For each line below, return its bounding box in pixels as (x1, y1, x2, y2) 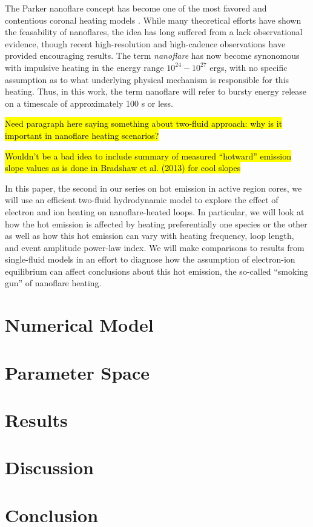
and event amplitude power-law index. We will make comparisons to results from (5, 241, 305, 253)
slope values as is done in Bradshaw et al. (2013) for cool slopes (5, 161, 241, 174)
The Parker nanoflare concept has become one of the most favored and (5, 2, 267, 14)
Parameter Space (5, 360, 150, 384)
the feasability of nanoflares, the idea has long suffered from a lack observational (5, 25, 303, 38)
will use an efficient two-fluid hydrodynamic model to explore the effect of (5, 193, 278, 206)
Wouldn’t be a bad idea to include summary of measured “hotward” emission (5, 149, 291, 162)
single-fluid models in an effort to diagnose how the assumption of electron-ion (5, 253, 295, 266)
